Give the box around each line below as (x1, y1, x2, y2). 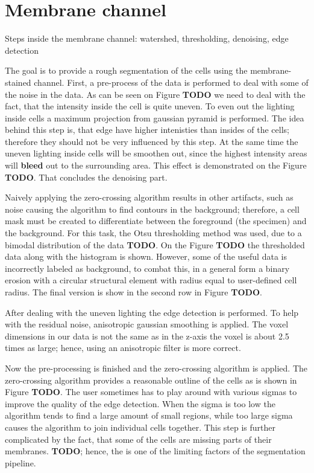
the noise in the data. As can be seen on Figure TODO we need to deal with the (5, 88, 306, 100)
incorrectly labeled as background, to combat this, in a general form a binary (5, 262, 290, 274)
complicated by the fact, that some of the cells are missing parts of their (5, 433, 272, 445)
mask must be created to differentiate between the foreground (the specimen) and (5, 214, 307, 227)
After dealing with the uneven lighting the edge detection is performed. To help (5, 306, 299, 318)
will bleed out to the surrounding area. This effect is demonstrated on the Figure (5, 159, 307, 172)
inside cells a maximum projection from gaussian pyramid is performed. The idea (5, 111, 304, 124)
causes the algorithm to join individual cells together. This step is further (5, 420, 276, 433)
